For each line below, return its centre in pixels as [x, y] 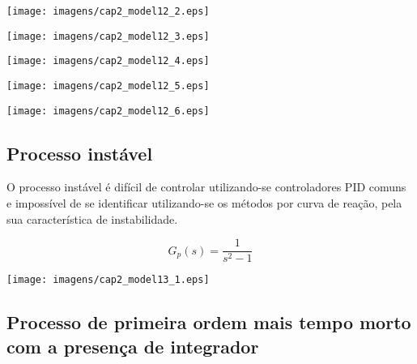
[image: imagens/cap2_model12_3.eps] [108, 36]
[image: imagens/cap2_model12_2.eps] [108, 11]
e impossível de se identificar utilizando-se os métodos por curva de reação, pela [204, 203]
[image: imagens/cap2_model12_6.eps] [108, 111]
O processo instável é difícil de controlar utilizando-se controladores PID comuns [206, 187]
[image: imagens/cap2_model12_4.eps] [108, 61]
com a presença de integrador [133, 346]
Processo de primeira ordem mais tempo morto [209, 322]
